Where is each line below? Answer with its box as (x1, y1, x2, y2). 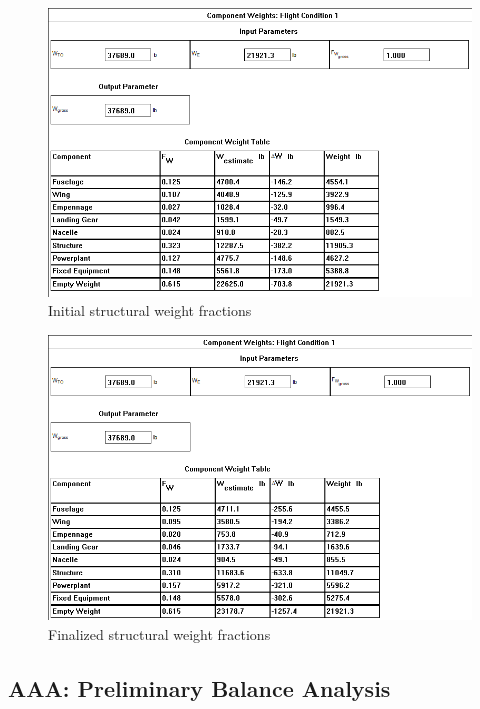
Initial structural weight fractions (48, 300, 252, 321)
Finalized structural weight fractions (48, 623, 271, 644)
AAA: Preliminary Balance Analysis (8, 672, 391, 703)
